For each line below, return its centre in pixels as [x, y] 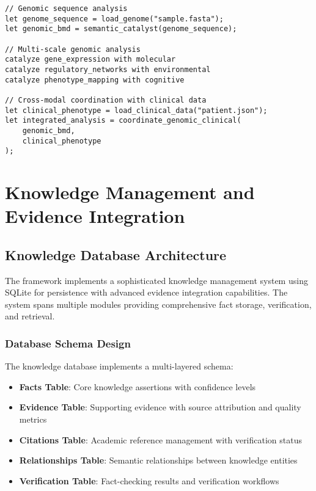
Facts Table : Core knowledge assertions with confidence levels [138, 386]
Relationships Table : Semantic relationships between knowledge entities [158, 460]
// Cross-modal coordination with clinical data [106, 100]
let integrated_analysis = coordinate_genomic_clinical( [123, 121]
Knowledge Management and [130, 192]
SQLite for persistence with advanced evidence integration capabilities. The [146, 292]
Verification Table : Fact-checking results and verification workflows [149, 480]
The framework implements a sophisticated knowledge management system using [156, 280]
